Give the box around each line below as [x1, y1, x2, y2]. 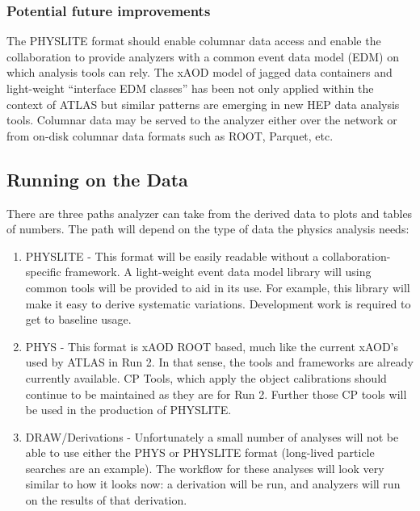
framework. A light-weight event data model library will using [65, 263, 372, 280]
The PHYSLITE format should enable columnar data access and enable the [6, 32, 381, 49]
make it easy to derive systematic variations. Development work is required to [25, 295, 411, 312]
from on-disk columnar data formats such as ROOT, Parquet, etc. [6, 127, 334, 144]
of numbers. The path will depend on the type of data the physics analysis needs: [6, 220, 409, 237]
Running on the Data [6, 166, 188, 191]
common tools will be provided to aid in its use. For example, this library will [25, 279, 410, 295]
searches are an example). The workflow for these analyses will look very [25, 459, 384, 476]
